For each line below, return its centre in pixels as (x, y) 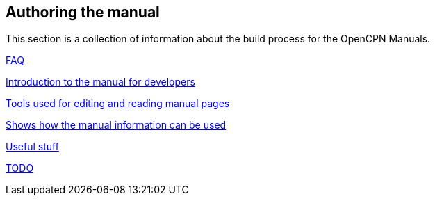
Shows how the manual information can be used (116, 125)
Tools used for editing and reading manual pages (118, 104)
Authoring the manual (83, 12)
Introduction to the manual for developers (100, 82)
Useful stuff (32, 147)
